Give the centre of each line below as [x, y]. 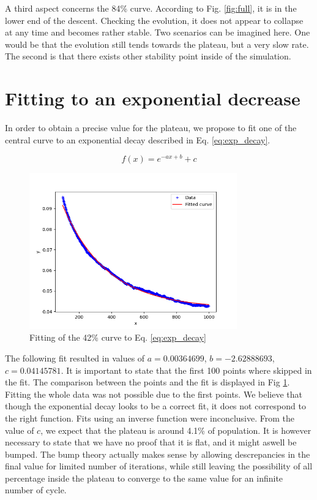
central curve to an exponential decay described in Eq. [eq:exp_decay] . [138, 139]
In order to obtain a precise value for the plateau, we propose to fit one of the [151, 128]
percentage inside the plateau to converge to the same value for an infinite [144, 478]
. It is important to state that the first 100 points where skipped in [186, 370]
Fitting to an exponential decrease [153, 98]
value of [20, 430]
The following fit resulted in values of [75, 358]
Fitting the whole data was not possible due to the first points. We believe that [154, 394]
